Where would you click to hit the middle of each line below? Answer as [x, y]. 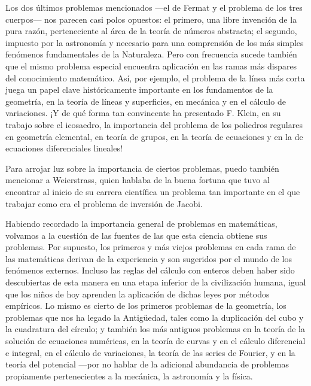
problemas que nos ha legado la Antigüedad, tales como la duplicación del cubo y [155, 317]
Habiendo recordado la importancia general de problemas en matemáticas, [141, 224]
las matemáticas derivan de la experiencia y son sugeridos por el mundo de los [149, 258]
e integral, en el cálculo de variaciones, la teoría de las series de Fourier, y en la [150, 352]
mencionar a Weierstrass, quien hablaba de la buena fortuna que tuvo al [138, 180]
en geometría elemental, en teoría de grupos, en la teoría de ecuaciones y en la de [154, 136]
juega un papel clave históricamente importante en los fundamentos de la [139, 89]
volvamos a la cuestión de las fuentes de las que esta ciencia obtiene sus [136, 235]
